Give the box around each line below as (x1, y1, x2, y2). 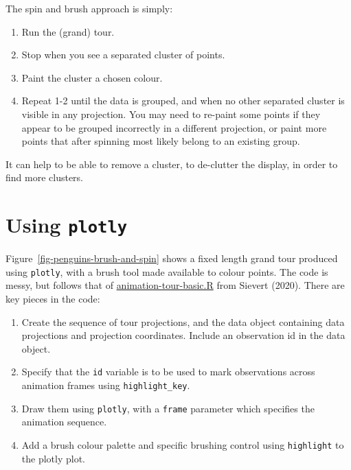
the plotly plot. (21, 451, 85, 465)
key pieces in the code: (5, 292, 100, 306)
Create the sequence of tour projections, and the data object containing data (21, 314, 345, 329)
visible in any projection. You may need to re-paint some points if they (21, 106, 321, 121)
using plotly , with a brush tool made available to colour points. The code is (5, 264, 328, 279)
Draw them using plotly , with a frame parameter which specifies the (21, 401, 315, 415)
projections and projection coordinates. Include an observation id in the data (21, 328, 346, 342)
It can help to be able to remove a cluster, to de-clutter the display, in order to (5, 156, 338, 171)
